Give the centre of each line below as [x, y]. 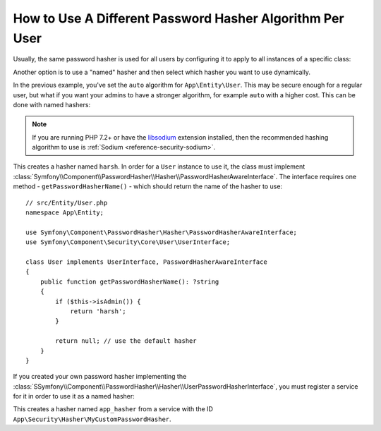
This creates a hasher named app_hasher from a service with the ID [113, 409]
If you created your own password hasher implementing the [100, 377]
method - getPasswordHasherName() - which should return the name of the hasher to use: [147, 186]
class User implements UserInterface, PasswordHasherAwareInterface [146, 262]
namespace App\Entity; [65, 213]
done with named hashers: [52, 104]
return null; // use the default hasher [126, 341]
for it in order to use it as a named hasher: [74, 396]
